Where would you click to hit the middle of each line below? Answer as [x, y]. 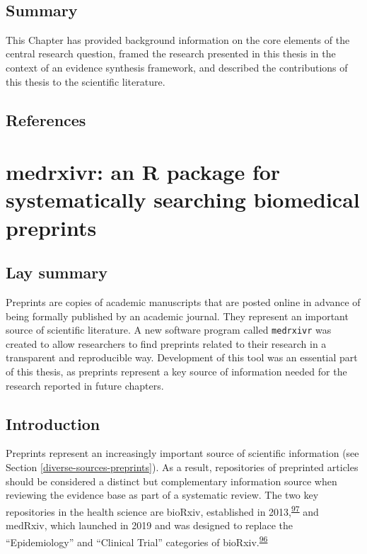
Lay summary [57, 272]
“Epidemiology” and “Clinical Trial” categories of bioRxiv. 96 [137, 541]
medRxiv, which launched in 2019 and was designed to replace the [149, 525]
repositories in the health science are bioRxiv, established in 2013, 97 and [162, 510]
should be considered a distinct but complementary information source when [171, 481]
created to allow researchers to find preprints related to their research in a [166, 343]
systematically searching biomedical [183, 199]
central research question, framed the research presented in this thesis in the [171, 53]
